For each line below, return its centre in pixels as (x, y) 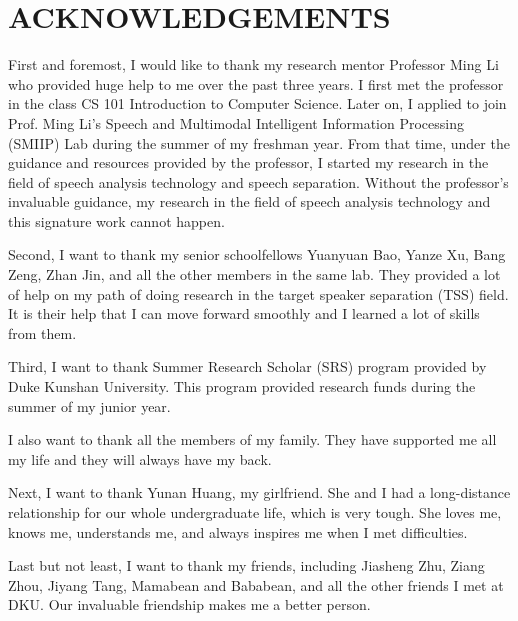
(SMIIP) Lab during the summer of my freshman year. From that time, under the (259, 142)
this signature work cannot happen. (116, 220)
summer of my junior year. (89, 405)
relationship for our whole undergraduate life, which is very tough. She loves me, (255, 512)
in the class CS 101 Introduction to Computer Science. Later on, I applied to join (257, 103)
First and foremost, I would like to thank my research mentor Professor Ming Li (253, 64)
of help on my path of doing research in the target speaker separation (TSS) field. (258, 293)
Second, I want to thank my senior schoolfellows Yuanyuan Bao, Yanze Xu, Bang (257, 254)
